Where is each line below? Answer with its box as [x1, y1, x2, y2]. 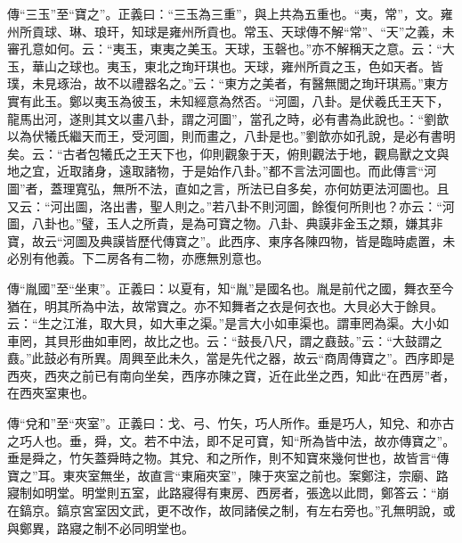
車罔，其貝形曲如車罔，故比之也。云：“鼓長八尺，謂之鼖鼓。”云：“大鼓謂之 [7, 331, 442, 350]
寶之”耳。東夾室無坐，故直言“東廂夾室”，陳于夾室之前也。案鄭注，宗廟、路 [7, 465, 449, 484]
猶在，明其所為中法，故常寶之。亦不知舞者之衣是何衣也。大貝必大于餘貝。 [7, 296, 443, 315]
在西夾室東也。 [7, 383, 94, 402]
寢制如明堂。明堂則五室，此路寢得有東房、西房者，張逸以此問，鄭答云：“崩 [7, 483, 450, 502]
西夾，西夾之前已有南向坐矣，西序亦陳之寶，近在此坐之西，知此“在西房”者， [7, 366, 456, 384]
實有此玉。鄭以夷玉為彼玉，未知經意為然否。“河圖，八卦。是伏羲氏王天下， [7, 91, 450, 110]
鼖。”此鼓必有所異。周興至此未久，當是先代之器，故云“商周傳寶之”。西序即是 [7, 349, 455, 367]
